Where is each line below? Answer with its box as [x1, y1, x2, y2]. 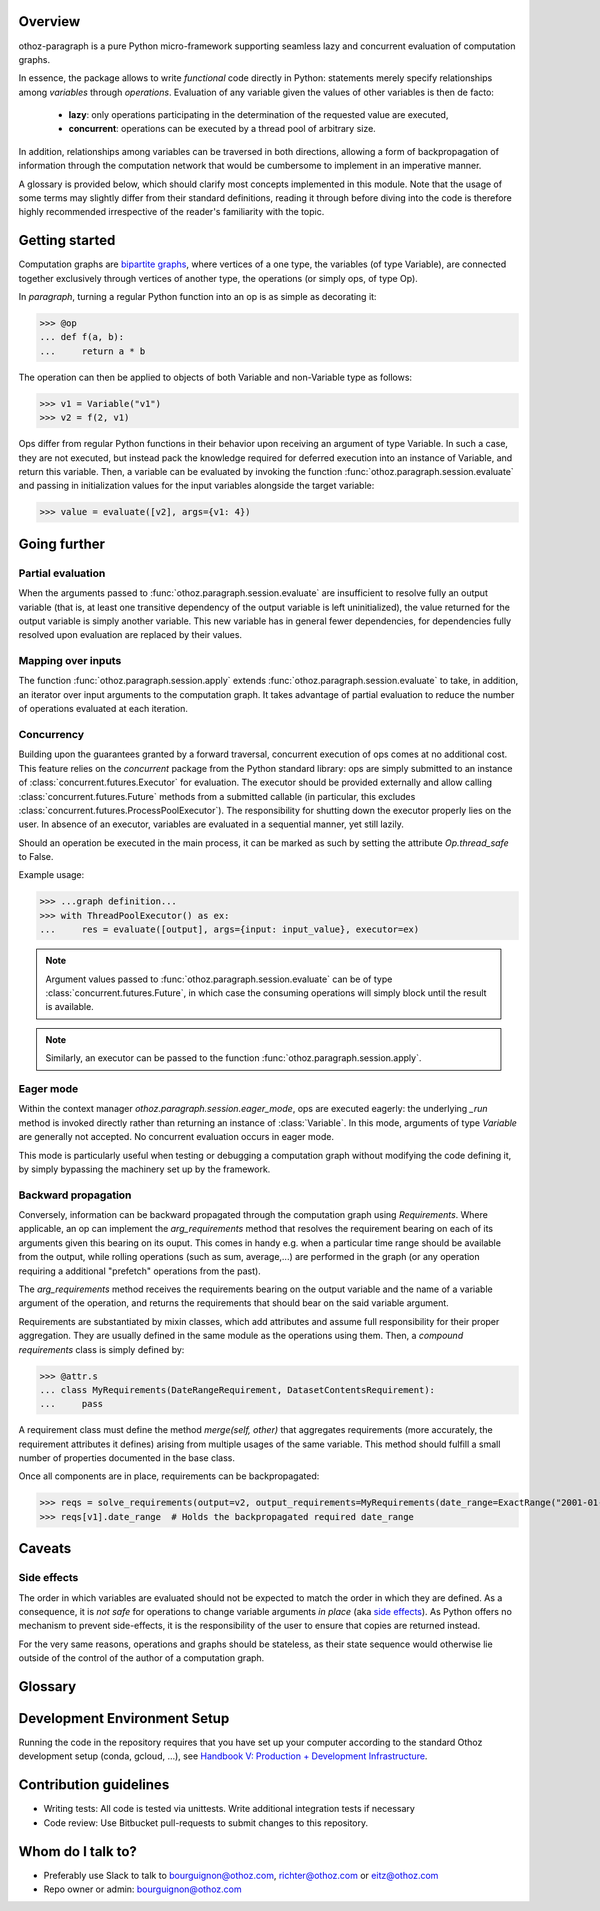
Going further [18, 535, 105, 552]
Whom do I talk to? [18, 1843, 137, 1860]
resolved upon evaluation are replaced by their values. [18, 629, 243, 641]
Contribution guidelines [18, 1776, 170, 1794]
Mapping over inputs [18, 654, 122, 668]
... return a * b [39, 345, 146, 357]
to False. [18, 851, 54, 863]
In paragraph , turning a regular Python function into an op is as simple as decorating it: [18, 291, 377, 303]
